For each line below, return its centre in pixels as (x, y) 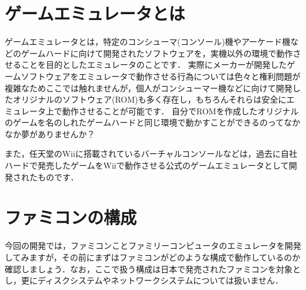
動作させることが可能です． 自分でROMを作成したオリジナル (180, 111)
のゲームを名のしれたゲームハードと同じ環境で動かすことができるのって (144, 122)
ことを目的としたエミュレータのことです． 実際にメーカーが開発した (154, 65)
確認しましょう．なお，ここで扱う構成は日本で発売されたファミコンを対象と (153, 268)
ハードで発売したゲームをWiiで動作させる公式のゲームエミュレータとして (147, 165)
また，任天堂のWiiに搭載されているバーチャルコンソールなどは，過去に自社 (151, 154)
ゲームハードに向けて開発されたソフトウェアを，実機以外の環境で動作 (157, 53)
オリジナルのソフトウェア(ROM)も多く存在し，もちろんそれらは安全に (149, 99)
